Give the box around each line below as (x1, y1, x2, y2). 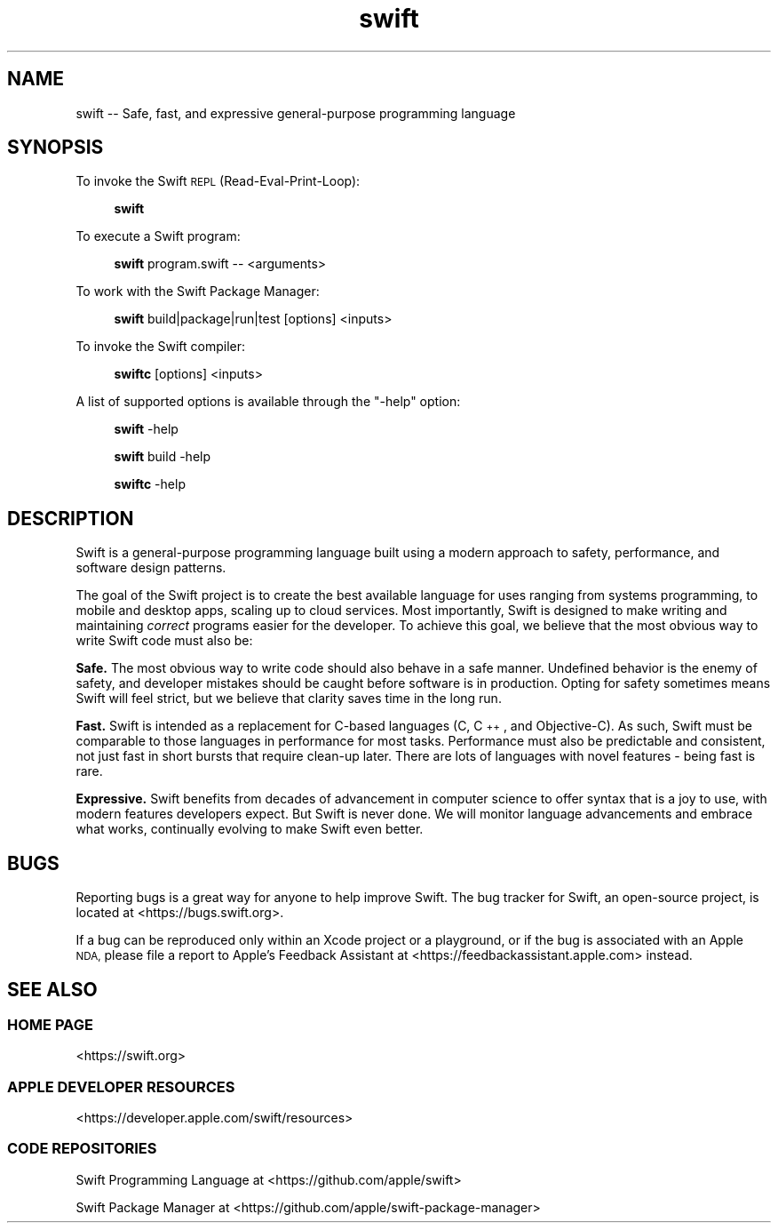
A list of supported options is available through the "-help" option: (75, 394, 461, 410)
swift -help (114, 421, 179, 437)
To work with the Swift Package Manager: (75, 284, 320, 300)
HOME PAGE (7, 1015, 93, 1034)
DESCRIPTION (7, 507, 134, 530)
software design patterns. (75, 560, 226, 576)
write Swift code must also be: (75, 633, 253, 649)
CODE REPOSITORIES (7, 1139, 157, 1158)
